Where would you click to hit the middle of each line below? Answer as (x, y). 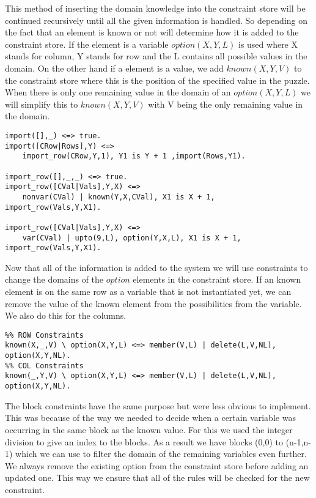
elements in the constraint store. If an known (217, 279)
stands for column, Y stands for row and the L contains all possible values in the (156, 56)
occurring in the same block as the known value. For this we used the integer (149, 429)
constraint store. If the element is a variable (87, 44)
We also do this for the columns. (66, 315)
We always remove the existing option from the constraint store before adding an (157, 465)
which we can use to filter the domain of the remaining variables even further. (161, 454)
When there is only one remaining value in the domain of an (118, 92)
